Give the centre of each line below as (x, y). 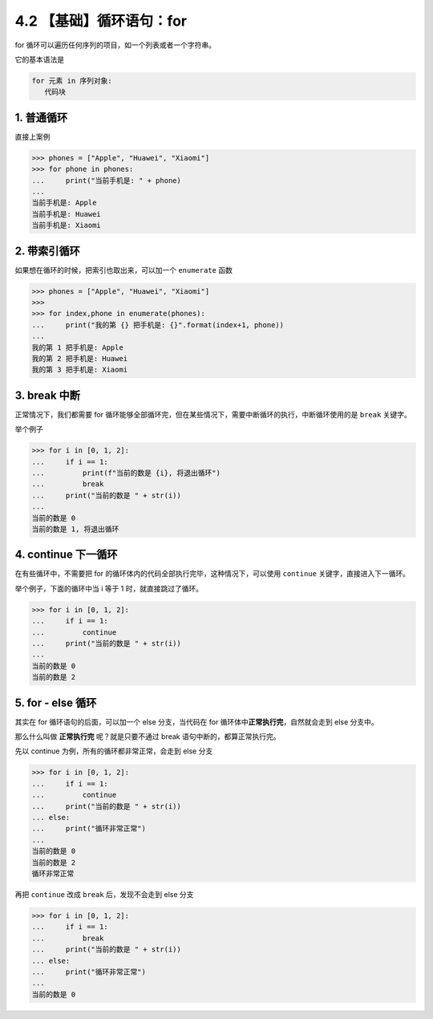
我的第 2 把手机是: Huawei (80, 358)
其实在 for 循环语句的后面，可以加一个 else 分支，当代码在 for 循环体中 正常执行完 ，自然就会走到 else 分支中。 (196, 721)
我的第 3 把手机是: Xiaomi (80, 370)
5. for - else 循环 (56, 702)
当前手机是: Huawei (67, 214)
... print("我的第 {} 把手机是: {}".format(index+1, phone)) (158, 325)
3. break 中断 (47, 395)
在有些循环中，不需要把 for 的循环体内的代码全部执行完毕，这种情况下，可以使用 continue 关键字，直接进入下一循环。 (212, 574)
